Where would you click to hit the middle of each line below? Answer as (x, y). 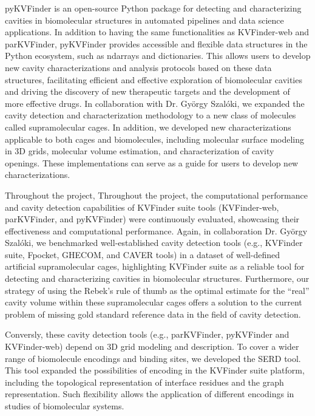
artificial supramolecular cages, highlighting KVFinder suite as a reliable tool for (155, 266)
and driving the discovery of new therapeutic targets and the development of (147, 91)
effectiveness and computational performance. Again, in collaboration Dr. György (156, 230)
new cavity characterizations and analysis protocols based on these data (138, 67)
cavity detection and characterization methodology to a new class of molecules (151, 115)
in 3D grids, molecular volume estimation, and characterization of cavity (140, 151)
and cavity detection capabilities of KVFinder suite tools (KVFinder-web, (142, 207)
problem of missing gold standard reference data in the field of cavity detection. (153, 314)
